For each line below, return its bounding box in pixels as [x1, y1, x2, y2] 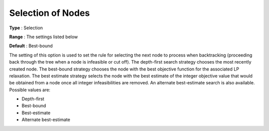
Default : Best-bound [9, 43, 53, 49]
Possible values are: [9, 87, 51, 93]
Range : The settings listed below [9, 34, 78, 40]
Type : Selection [9, 25, 43, 31]
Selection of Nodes [9, 7, 90, 18]
